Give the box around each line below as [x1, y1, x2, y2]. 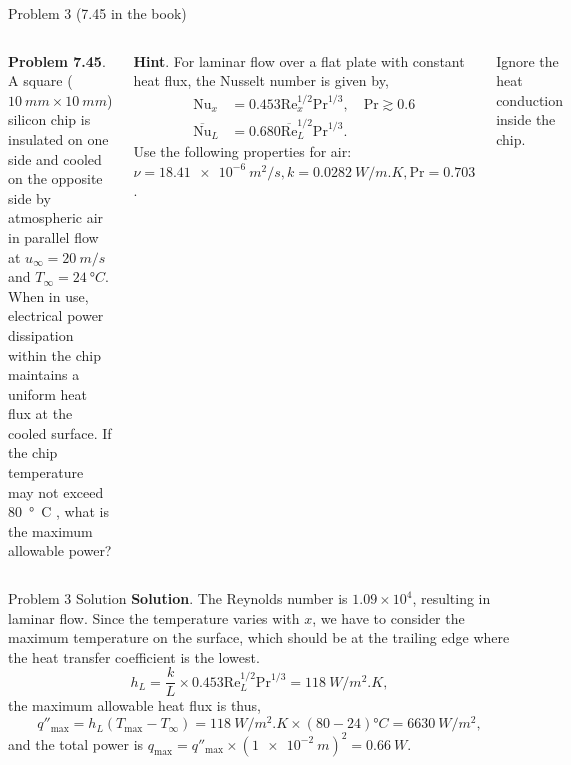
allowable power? [8, 540, 112, 561]
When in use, [8, 285, 89, 306]
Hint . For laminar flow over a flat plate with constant [133, 50, 465, 71]
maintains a [8, 364, 80, 385]
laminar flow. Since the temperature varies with [8, 607, 300, 628]
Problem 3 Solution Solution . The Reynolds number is [8, 588, 348, 609]
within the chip [8, 344, 101, 365]
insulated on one [8, 128, 109, 149]
